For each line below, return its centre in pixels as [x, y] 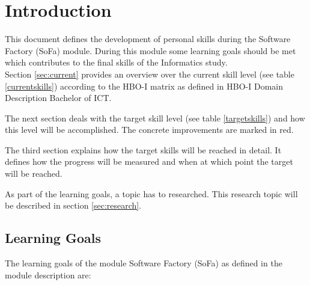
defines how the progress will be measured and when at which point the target [149, 161]
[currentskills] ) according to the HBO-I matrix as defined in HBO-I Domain [144, 86]
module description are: [48, 274]
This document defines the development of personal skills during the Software [148, 39]
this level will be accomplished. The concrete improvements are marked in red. [149, 130]
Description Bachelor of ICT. [58, 98]
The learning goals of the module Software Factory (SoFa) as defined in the [144, 263]
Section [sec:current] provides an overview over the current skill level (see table [150, 74]
